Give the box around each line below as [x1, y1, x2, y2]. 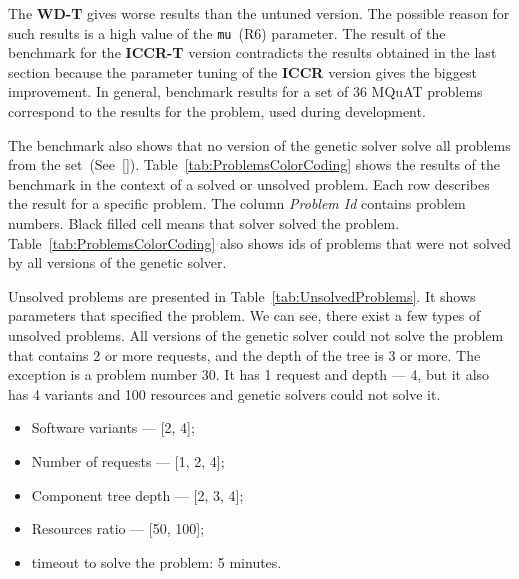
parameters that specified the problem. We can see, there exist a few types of [8, 305, 481, 326]
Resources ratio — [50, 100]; [31, 518, 205, 539]
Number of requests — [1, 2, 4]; [31, 450, 225, 471]
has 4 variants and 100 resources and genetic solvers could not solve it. [8, 383, 441, 404]
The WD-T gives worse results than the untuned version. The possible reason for [8, 3, 510, 23]
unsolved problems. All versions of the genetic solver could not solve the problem [8, 324, 504, 345]
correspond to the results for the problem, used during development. [8, 101, 426, 122]
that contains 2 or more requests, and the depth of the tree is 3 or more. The [8, 344, 481, 365]
